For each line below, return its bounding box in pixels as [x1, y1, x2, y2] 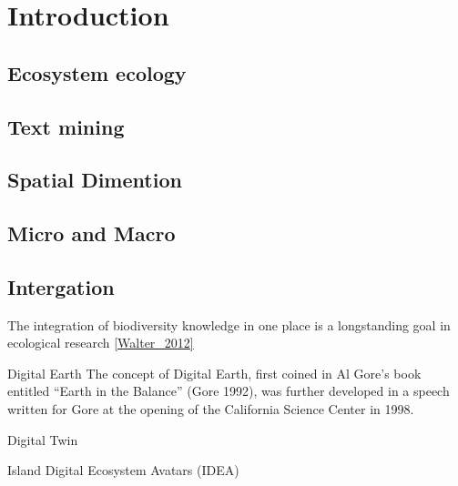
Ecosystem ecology [7, 58, 187, 86]
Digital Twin [7, 430, 78, 449]
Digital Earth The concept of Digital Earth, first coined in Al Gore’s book [7, 363, 422, 382]
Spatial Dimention [7, 166, 182, 194]
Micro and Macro [7, 219, 176, 248]
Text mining [7, 112, 125, 140]
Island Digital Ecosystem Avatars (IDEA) [7, 461, 239, 480]
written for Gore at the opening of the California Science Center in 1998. [7, 400, 414, 419]
